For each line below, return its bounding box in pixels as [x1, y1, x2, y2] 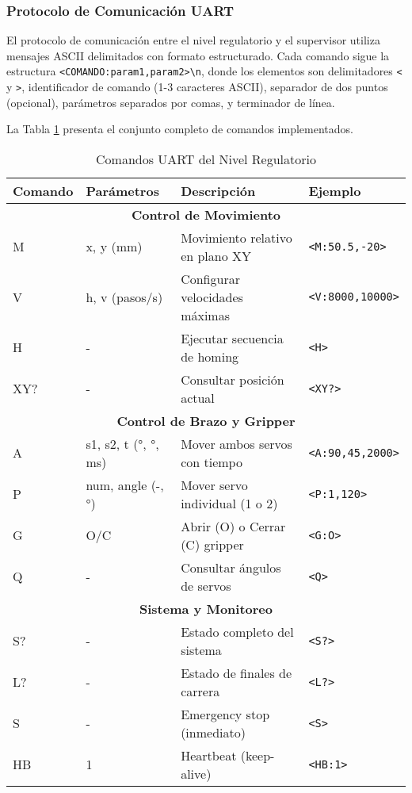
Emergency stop [181, 704, 270, 723]
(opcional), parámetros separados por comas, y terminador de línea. [6, 94, 335, 110]
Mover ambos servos [181, 434, 292, 453]
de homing [181, 347, 239, 366]
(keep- [240, 745, 275, 764]
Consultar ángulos [181, 557, 281, 577]
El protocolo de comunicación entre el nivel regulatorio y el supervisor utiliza [6, 32, 380, 48]
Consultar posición [181, 370, 284, 389]
